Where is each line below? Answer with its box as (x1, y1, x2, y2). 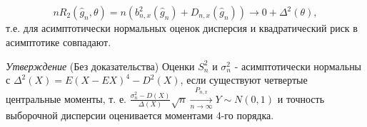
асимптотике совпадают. (6, 34, 111, 49)
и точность (277, 91, 325, 106)
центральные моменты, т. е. (6, 91, 126, 106)
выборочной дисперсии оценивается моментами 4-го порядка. (6, 108, 274, 123)
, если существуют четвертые (180, 72, 308, 87)
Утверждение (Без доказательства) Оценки (6, 58, 195, 73)
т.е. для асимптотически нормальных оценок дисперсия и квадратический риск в (6, 21, 358, 35)
